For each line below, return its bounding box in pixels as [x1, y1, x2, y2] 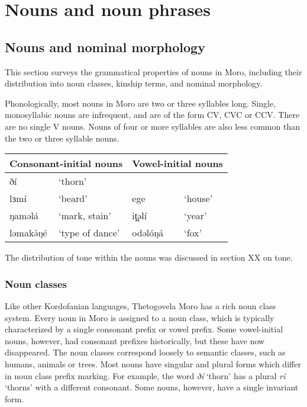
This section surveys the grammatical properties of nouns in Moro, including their [5, 65, 302, 78]
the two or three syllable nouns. [5, 132, 119, 144]
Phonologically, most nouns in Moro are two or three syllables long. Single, [5, 97, 276, 109]
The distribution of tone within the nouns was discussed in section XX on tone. [5, 251, 293, 264]
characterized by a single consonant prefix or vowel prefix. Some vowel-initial [5, 323, 283, 335]
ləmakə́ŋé [9, 226, 47, 240]
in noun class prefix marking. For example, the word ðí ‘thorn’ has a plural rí [5, 369, 286, 382]
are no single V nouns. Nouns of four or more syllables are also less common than [5, 120, 300, 132]
